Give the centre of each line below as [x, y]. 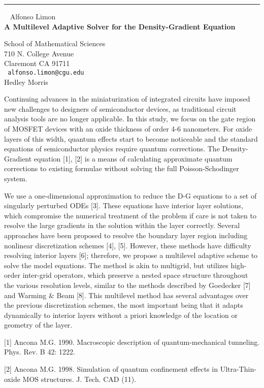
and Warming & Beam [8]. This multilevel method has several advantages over [126, 295]
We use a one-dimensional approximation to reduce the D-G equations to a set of [130, 195]
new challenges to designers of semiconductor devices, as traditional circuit [120, 108]
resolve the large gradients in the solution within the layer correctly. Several [122, 225]
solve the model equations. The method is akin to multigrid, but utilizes [116, 265]
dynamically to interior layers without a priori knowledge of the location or [121, 315]
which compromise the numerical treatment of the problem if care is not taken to [130, 215]
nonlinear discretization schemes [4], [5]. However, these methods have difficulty [128, 245]
